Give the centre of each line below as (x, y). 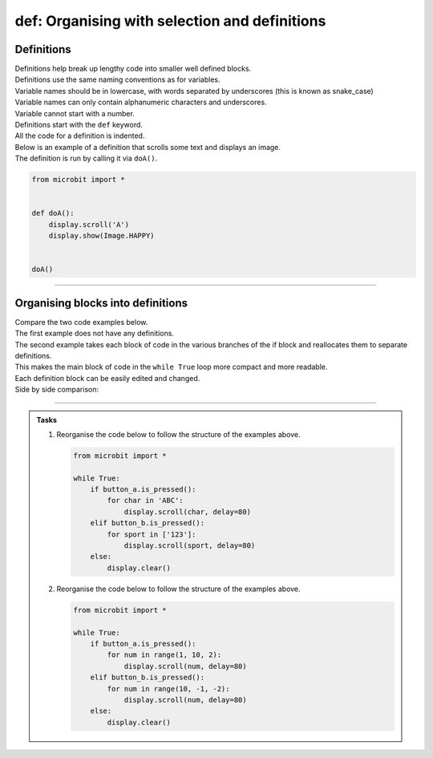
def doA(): (53, 213)
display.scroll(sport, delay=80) (190, 546)
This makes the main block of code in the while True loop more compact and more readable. (171, 367)
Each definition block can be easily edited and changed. (107, 378)
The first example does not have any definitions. (94, 334)
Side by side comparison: (57, 390)
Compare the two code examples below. (81, 322)
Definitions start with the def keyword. (79, 125)
